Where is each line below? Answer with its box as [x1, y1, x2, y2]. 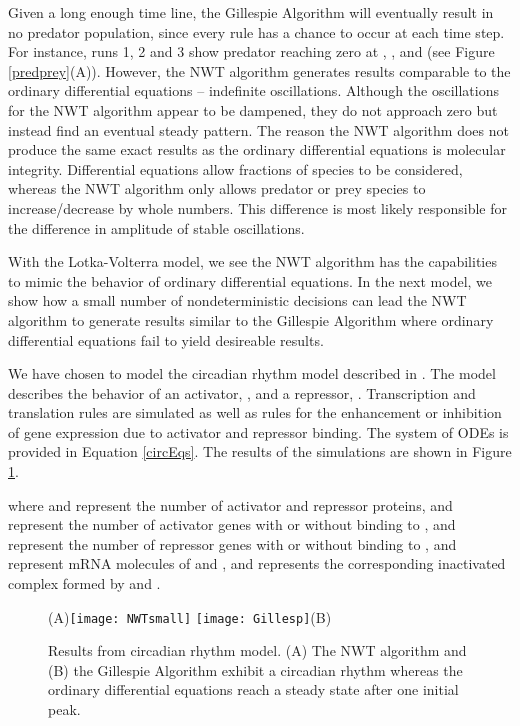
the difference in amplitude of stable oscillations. [8, 217, 305, 238]
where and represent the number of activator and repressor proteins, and [8, 494, 453, 515]
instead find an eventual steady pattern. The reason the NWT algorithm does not [8, 119, 509, 140]
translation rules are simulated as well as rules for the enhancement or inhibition [8, 402, 502, 423]
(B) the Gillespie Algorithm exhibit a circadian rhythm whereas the [48, 659, 463, 680]
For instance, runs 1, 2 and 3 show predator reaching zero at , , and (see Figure [8, 41, 495, 62]
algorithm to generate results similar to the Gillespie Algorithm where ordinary [8, 309, 494, 330]
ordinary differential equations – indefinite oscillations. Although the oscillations [8, 80, 499, 101]
